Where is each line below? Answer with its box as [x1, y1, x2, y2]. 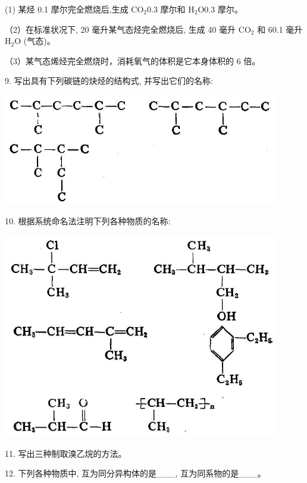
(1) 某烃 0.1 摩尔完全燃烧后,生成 [5, 3, 129, 15]
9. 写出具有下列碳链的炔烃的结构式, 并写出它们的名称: [5, 74, 213, 87]
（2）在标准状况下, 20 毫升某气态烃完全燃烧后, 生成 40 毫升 [5, 23, 236, 35]
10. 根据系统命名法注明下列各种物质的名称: [5, 215, 171, 227]
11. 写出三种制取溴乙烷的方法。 [5, 447, 127, 459]
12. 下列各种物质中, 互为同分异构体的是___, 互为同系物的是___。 [5, 467, 266, 479]
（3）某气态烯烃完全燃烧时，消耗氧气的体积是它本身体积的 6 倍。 [5, 54, 261, 67]
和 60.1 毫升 [257, 23, 303, 35]
